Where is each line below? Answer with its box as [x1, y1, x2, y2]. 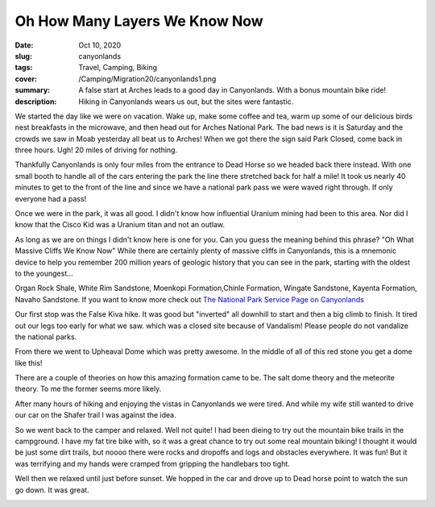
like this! [14, 358, 43, 368]
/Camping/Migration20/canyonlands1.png [78, 73, 217, 84]
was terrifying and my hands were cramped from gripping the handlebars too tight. [14, 459, 290, 468]
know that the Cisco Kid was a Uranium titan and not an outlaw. [14, 220, 226, 230]
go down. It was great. [14, 484, 89, 495]
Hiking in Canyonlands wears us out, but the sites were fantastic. [78, 97, 294, 106]
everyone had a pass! [14, 193, 87, 203]
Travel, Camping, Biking [78, 63, 157, 73]
